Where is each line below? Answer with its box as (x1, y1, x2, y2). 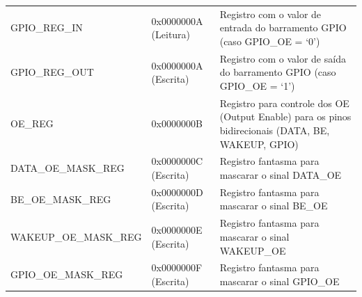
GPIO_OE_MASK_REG (10, 267, 123, 282)
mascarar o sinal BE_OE (219, 198, 328, 213)
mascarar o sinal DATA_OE (219, 168, 342, 182)
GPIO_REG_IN (10, 20, 83, 35)
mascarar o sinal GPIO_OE (219, 273, 340, 288)
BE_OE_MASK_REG (10, 191, 111, 206)
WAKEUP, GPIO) (219, 136, 299, 151)
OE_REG (10, 116, 54, 131)
